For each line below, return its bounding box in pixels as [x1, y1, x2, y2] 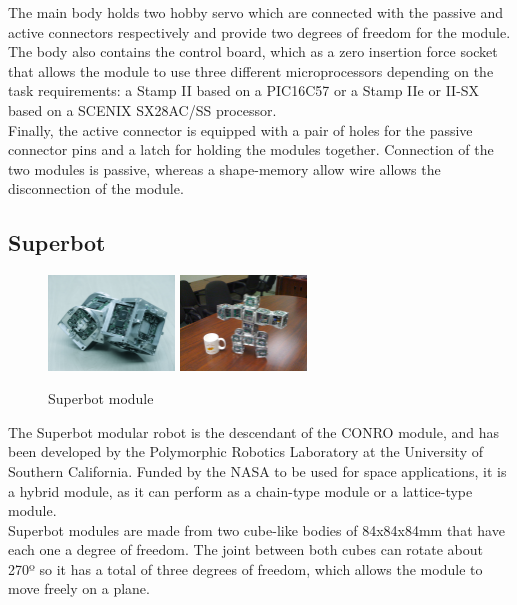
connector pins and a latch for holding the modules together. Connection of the [8, 139, 494, 160]
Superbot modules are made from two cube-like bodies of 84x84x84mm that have [8, 519, 505, 540]
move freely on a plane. [8, 578, 150, 599]
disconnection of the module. [8, 178, 184, 199]
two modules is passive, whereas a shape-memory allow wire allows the [8, 158, 441, 179]
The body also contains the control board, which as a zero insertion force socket [8, 41, 498, 62]
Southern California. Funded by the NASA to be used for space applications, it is [8, 460, 507, 481]
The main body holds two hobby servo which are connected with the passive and [8, 2, 504, 22]
